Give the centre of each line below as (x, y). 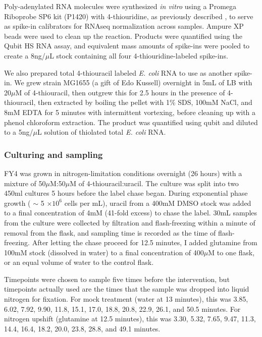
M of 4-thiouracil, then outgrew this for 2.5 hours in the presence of (120, 92)
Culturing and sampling (54, 154)
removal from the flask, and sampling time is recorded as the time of (110, 232)
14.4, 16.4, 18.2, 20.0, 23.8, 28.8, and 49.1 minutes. (82, 328)
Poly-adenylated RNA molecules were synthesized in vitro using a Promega (120, 6)
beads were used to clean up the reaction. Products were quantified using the (123, 36)
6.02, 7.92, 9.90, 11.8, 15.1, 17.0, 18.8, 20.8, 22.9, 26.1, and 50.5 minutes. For (122, 308)
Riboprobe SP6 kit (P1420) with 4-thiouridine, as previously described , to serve (129, 16)
